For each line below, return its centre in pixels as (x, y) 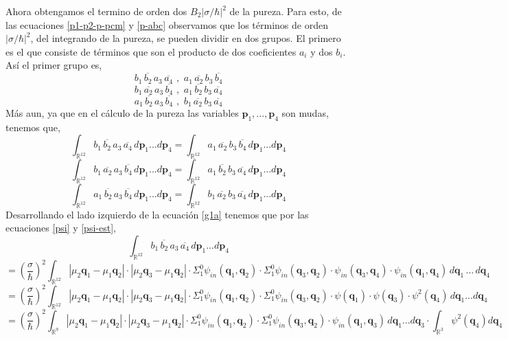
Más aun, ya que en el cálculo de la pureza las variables (122, 112)
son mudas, (305, 112)
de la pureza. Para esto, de (286, 11)
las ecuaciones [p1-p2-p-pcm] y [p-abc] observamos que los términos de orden (167, 24)
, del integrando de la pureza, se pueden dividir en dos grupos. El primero (186, 38)
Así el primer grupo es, (54, 65)
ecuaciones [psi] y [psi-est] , (61, 228)
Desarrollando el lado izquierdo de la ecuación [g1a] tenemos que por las (157, 214)
